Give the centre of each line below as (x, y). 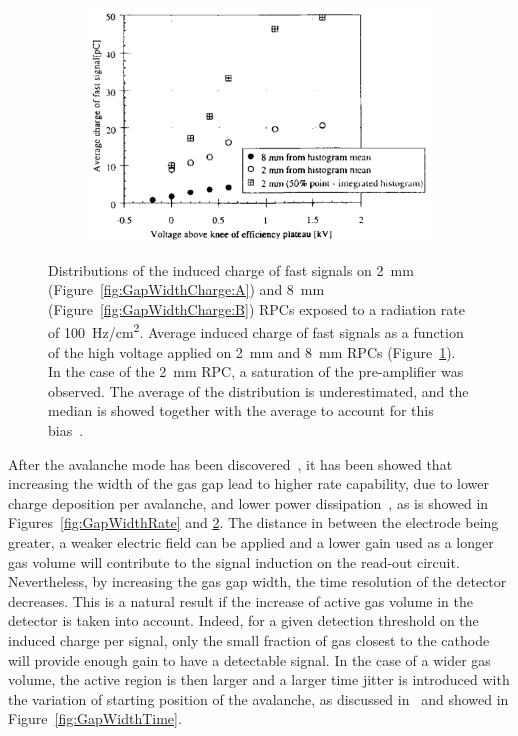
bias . (66, 429)
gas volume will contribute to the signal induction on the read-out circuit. (234, 561)
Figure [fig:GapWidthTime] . (95, 718)
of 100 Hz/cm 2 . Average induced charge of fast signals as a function (256, 331)
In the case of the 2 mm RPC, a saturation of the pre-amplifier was (256, 371)
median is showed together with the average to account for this (241, 410)
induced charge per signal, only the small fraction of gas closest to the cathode (249, 639)
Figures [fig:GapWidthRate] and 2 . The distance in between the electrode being (253, 522)
